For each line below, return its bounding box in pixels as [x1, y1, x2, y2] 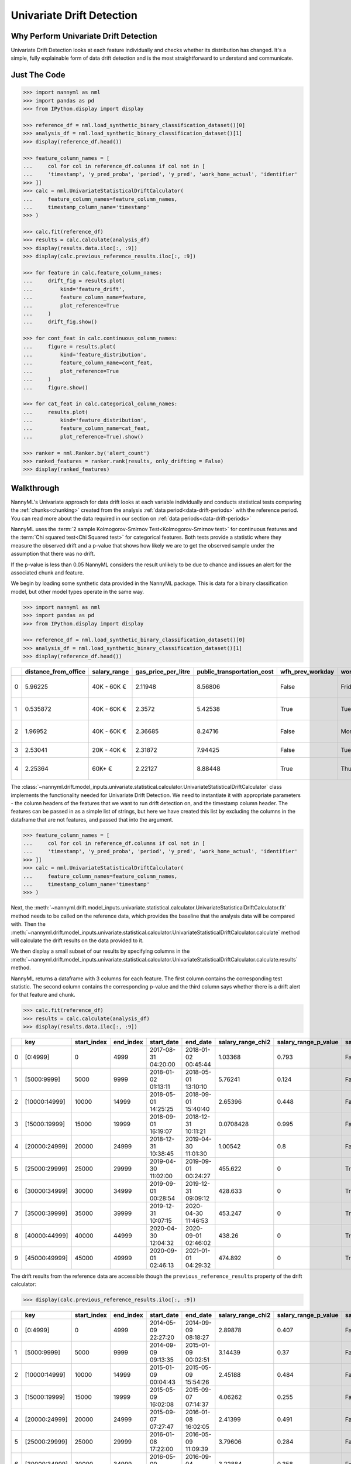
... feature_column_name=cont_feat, [23, 360, 153, 366]
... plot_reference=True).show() [23, 433, 144, 440]
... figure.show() [23, 384, 88, 391]
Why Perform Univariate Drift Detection [11, 31, 157, 41]
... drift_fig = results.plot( [23, 278, 125, 284]
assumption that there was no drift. [11, 550, 95, 557]
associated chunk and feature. [11, 569, 84, 576]
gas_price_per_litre [135, 668, 190, 676]
